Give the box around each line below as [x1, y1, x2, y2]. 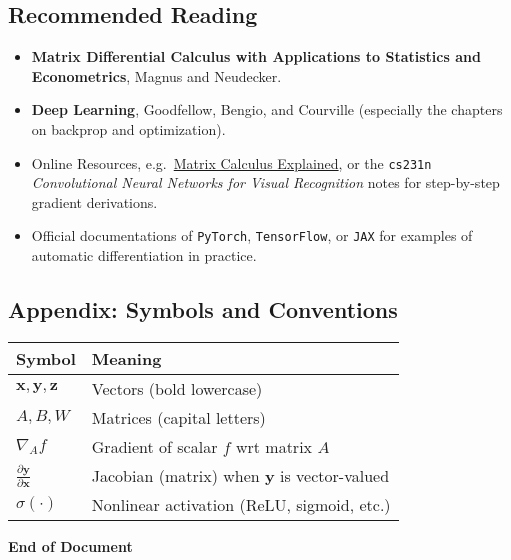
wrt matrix [235, 434, 313, 458]
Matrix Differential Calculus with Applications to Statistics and [31, 46, 481, 67]
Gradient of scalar [91, 434, 218, 458]
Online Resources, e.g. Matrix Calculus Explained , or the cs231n [31, 152, 432, 173]
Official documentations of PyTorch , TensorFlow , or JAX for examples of [31, 225, 473, 246]
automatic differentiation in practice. [31, 245, 257, 266]
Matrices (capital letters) [91, 405, 266, 429]
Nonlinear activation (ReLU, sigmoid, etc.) [91, 492, 391, 516]
